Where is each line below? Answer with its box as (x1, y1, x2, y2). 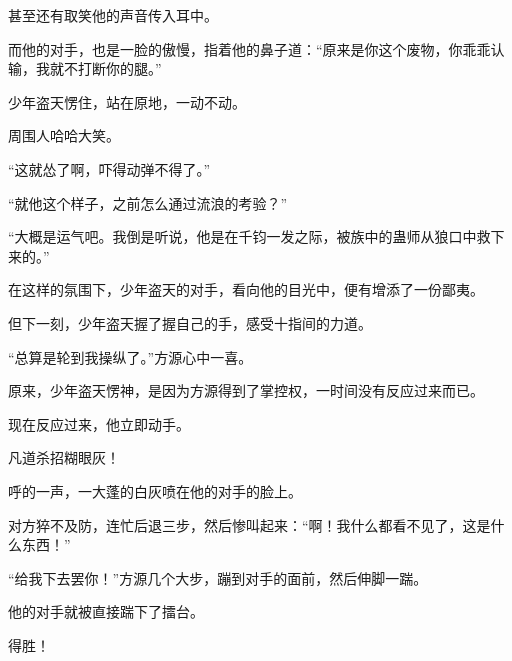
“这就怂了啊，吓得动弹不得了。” (8, 158, 211, 179)
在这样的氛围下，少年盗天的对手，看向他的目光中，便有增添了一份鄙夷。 (8, 279, 484, 300)
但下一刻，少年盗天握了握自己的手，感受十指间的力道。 (8, 312, 372, 333)
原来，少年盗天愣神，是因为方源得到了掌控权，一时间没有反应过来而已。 (8, 380, 484, 401)
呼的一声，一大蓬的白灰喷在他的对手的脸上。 (8, 480, 302, 501)
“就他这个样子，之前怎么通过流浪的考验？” (8, 192, 288, 213)
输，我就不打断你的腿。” (8, 58, 162, 79)
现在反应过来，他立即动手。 (8, 413, 190, 434)
